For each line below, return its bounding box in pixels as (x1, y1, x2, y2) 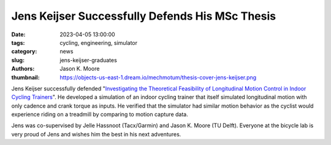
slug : (11, 56, 25, 64)
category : (11, 48, 37, 55)
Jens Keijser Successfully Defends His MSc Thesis (11, 9, 276, 23)
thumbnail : (11, 74, 40, 81)
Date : (11, 31, 26, 38)
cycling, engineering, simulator (59, 39, 138, 46)
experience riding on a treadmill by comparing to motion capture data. (11, 111, 188, 118)
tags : (11, 39, 25, 46)
